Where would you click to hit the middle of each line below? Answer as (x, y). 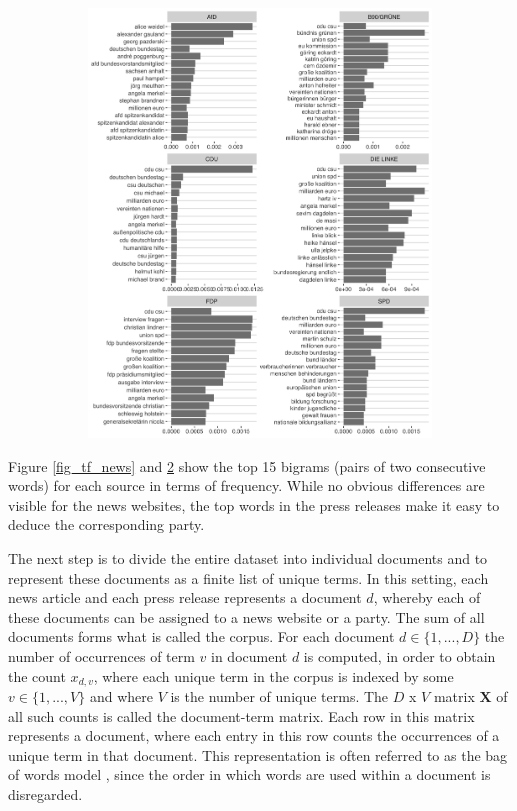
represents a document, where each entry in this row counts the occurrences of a (254, 735)
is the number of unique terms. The (279, 696)
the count (37, 675)
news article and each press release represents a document (185, 597)
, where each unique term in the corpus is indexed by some (273, 675)
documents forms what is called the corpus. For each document (201, 636)
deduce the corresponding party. (106, 524)
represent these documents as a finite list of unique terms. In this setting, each (248, 577)
